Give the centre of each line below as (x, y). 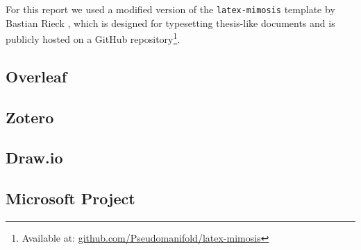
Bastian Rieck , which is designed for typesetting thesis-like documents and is (170, 23)
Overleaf (36, 76)
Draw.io (34, 158)
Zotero (30, 117)
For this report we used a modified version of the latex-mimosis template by (170, 9)
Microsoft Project (70, 198)
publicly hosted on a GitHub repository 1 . (93, 38)
